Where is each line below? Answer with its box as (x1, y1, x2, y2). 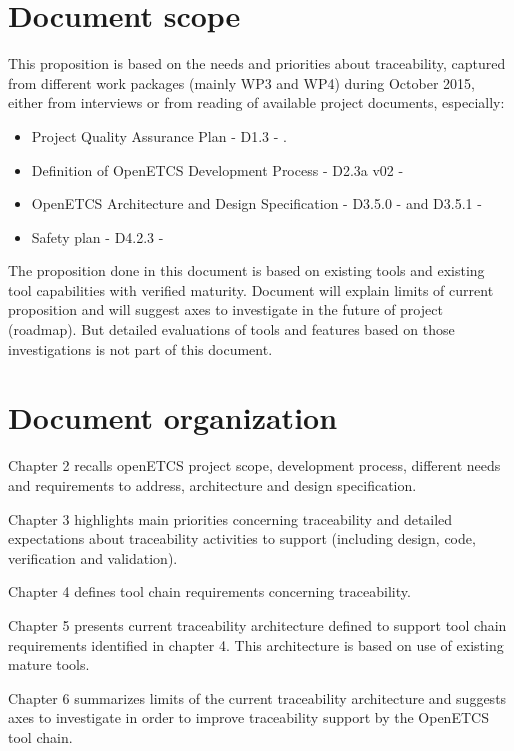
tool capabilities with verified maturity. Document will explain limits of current (8, 279, 494, 300)
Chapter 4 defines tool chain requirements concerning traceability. (8, 581, 411, 602)
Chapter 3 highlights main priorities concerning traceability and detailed (8, 508, 453, 529)
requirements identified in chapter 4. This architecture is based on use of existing (8, 634, 504, 655)
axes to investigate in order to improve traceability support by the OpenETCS (8, 707, 489, 728)
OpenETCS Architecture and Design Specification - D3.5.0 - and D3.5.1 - (31, 193, 482, 214)
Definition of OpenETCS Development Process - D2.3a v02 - (31, 159, 404, 180)
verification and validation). (8, 547, 178, 568)
